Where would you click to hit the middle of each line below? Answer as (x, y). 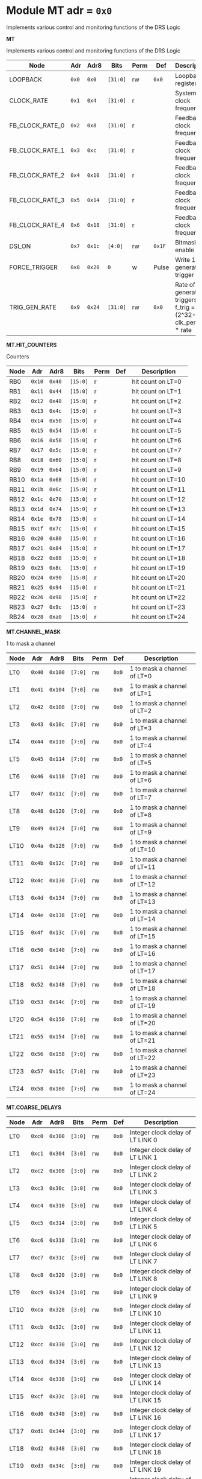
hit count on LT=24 (159, 617)
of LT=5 (141, 763)
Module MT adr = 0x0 (59, 11)
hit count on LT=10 (159, 479)
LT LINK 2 (143, 1174)
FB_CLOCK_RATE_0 (37, 126)
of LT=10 (142, 850)
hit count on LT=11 (159, 489)
